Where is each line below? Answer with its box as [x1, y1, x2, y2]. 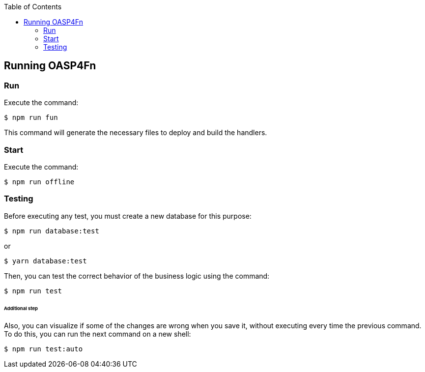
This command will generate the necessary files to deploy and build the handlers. [4, 128, 267, 137]
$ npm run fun [4, 114, 58, 122]
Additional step [4, 305, 38, 311]
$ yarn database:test [4, 257, 87, 265]
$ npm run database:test [4, 227, 99, 235]
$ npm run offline [4, 177, 75, 186]
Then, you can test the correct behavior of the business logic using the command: [4, 271, 270, 280]
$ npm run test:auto [4, 345, 83, 353]
